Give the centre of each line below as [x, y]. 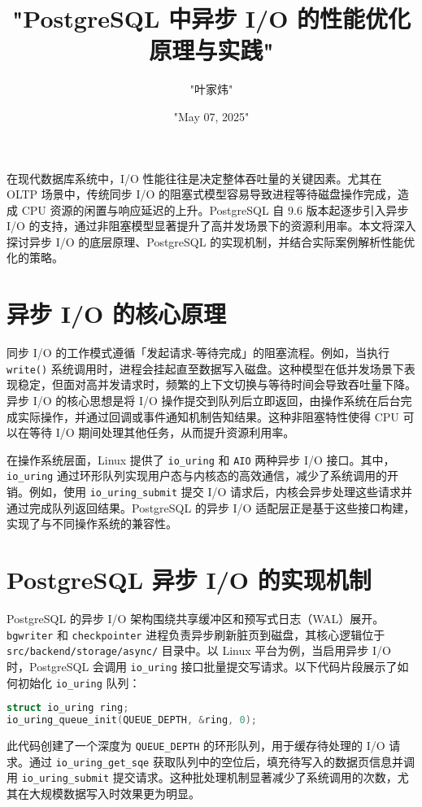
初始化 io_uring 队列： [79, 682]
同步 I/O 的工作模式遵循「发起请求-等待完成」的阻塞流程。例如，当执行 [198, 353]
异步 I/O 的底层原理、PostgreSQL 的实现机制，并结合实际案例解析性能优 [222, 241]
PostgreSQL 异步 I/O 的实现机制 [189, 580]
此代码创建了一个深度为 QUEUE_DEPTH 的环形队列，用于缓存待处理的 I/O [196, 746]
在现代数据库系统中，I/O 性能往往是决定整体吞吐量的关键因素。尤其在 [194, 178]
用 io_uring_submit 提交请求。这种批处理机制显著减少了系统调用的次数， [202, 777]
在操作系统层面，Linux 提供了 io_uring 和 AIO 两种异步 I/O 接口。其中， [201, 459]
